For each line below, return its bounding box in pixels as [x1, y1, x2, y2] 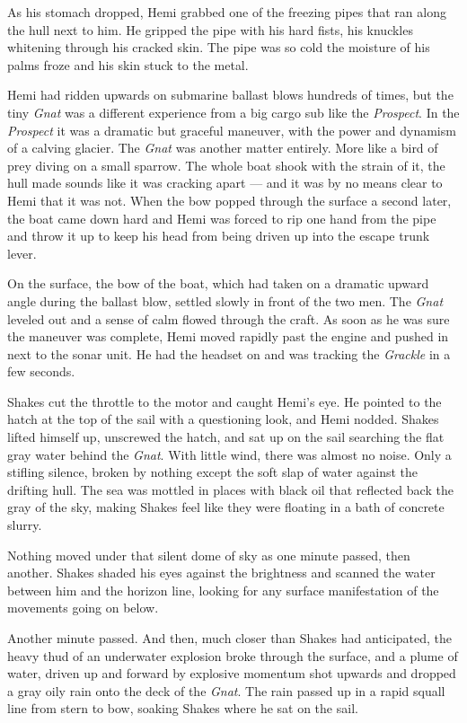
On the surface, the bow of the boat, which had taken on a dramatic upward [7, 274, 429, 293]
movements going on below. [7, 598, 159, 617]
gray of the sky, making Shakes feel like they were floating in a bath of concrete [7, 498, 445, 516]
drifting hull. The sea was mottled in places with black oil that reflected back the [7, 480, 454, 498]
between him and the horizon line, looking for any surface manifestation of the [7, 580, 439, 599]
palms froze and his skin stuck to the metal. [7, 55, 249, 74]
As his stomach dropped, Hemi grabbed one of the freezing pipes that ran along [7, 3, 446, 21]
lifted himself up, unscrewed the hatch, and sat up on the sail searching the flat [7, 428, 445, 446]
